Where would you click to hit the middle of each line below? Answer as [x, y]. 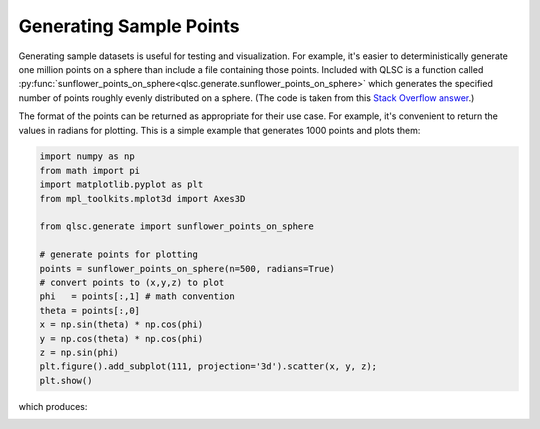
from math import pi [89, 170]
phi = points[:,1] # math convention [137, 296]
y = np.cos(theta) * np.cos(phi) [121, 338]
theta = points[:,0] [89, 310]
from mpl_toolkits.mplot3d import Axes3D [142, 198]
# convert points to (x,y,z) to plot [132, 282]
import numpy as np [87, 156]
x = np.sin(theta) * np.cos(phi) [121, 324]
